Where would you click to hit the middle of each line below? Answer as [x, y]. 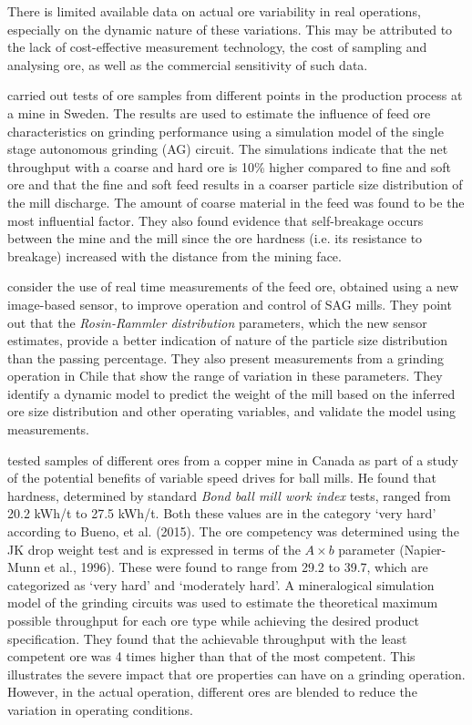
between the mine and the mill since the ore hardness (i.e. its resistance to [215, 238]
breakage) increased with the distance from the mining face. [174, 255]
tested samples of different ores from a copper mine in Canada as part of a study [233, 460]
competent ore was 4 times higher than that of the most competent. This [211, 656]
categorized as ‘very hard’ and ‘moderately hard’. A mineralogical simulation [221, 584]
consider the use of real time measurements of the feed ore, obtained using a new [233, 286]
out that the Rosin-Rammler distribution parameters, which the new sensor [217, 322]
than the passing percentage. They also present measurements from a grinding [226, 357]
